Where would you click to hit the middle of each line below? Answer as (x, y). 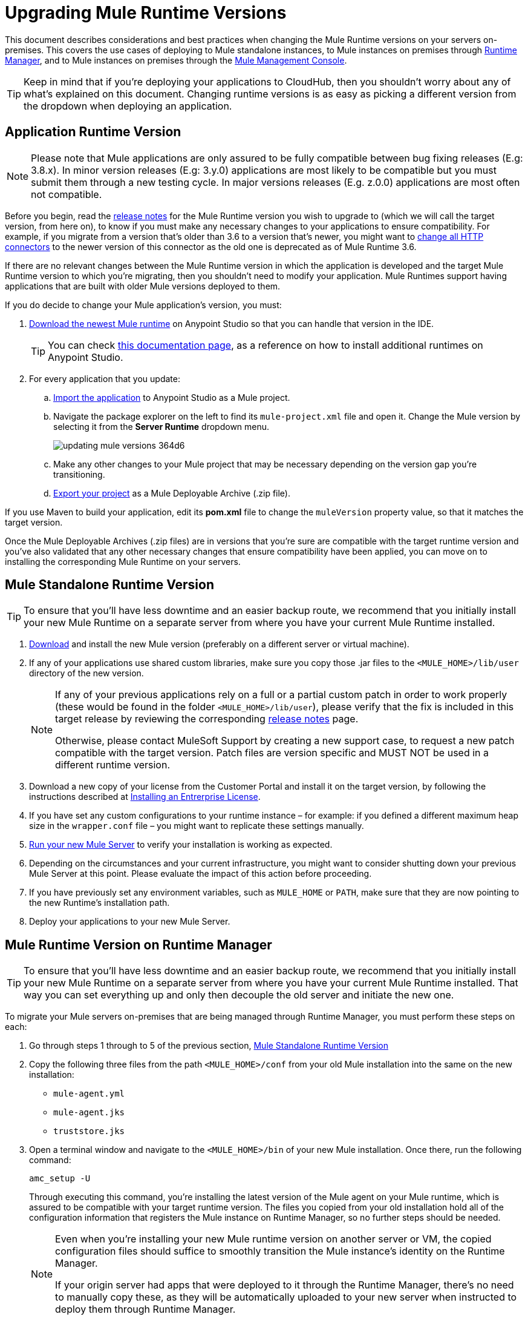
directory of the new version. (86, 673)
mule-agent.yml (89, 1094)
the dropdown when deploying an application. (128, 106)
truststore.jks (89, 1131)
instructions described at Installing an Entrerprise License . (145, 797)
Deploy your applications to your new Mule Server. (130, 922)
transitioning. (79, 474)
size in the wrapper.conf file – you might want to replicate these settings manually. (197, 826)
